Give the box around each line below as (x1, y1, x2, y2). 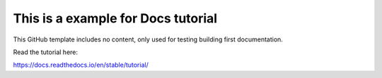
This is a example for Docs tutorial (13, 11, 218, 26)
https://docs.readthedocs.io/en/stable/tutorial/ (13, 60, 149, 70)
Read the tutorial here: (13, 48, 78, 56)
